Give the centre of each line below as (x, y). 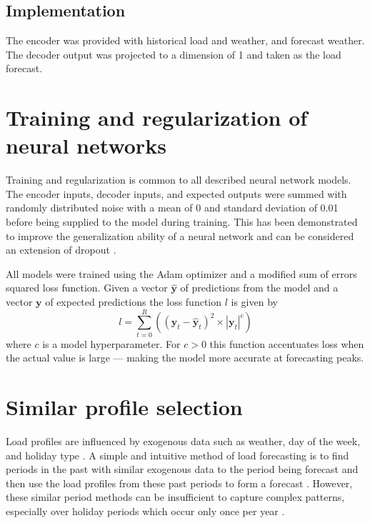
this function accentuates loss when (287, 343)
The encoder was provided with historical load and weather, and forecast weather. (185, 40)
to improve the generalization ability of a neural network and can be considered (180, 235)
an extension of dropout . (61, 250)
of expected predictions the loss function (134, 302)
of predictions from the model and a (259, 288)
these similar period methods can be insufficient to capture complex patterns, (175, 497)
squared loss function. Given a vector (87, 288)
